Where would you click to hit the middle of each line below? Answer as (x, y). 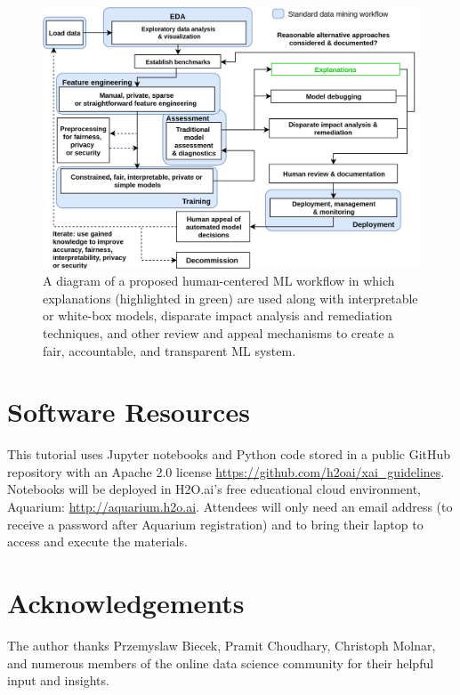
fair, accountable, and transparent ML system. (169, 350)
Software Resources (129, 412)
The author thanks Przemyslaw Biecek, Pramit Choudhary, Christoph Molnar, (222, 645)
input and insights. (58, 680)
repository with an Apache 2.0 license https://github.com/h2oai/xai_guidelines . (226, 471)
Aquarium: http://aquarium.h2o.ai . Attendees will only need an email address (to (230, 507)
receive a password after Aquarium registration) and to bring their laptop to (215, 524)
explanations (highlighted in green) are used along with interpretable (230, 298)
